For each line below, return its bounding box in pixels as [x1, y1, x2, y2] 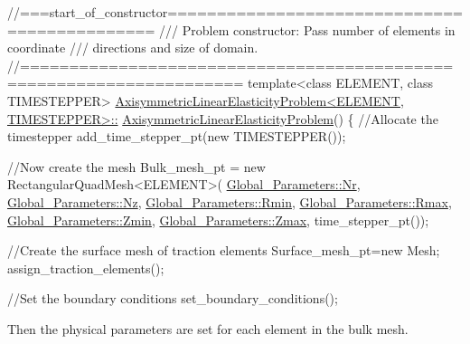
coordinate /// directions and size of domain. [7, 38, 258, 57]
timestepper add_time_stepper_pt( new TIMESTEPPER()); [7, 127, 346, 146]
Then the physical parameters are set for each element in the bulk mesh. [7, 319, 409, 338]
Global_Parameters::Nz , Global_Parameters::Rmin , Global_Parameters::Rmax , [7, 192, 452, 211]
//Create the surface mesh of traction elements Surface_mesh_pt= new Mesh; [7, 241, 440, 260]
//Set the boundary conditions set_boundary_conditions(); [7, 289, 338, 308]
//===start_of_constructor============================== [7, 3, 463, 21]
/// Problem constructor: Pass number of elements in [159, 20, 456, 39]
